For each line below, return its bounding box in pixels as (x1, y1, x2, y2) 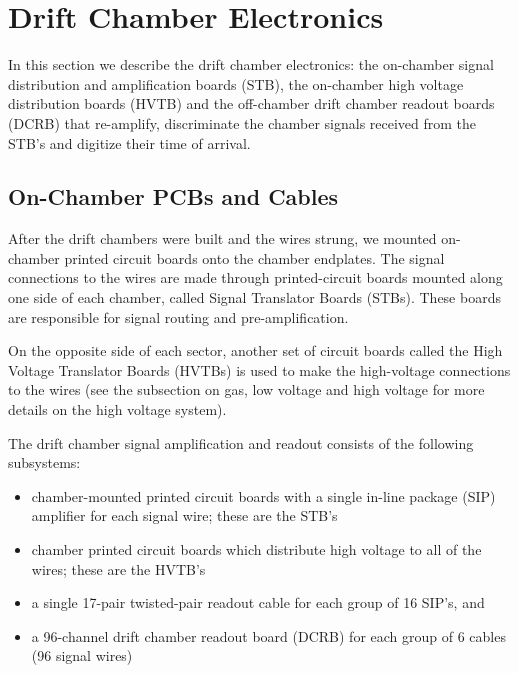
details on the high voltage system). (8, 399, 227, 420)
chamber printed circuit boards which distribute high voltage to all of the (31, 539, 482, 560)
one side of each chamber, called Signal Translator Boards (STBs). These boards (8, 287, 501, 308)
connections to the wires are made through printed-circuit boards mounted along (8, 267, 503, 288)
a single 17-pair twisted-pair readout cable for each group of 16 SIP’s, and (31, 592, 485, 613)
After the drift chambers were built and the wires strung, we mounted (8, 228, 437, 249)
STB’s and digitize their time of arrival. (8, 132, 251, 153)
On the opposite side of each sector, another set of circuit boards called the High (8, 340, 503, 361)
